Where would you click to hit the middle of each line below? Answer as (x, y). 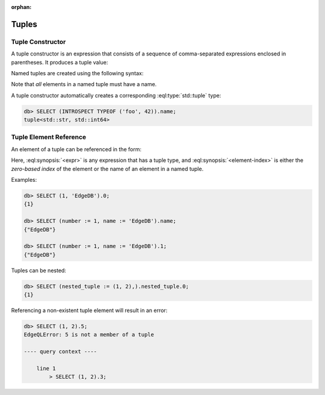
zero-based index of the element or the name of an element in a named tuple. (107, 169)
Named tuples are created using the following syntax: (77, 73)
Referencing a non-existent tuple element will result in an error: (89, 311)
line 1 (46, 368)
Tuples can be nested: (39, 270)
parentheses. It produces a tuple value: (60, 62)
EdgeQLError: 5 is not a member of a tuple (89, 335)
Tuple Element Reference (49, 137)
